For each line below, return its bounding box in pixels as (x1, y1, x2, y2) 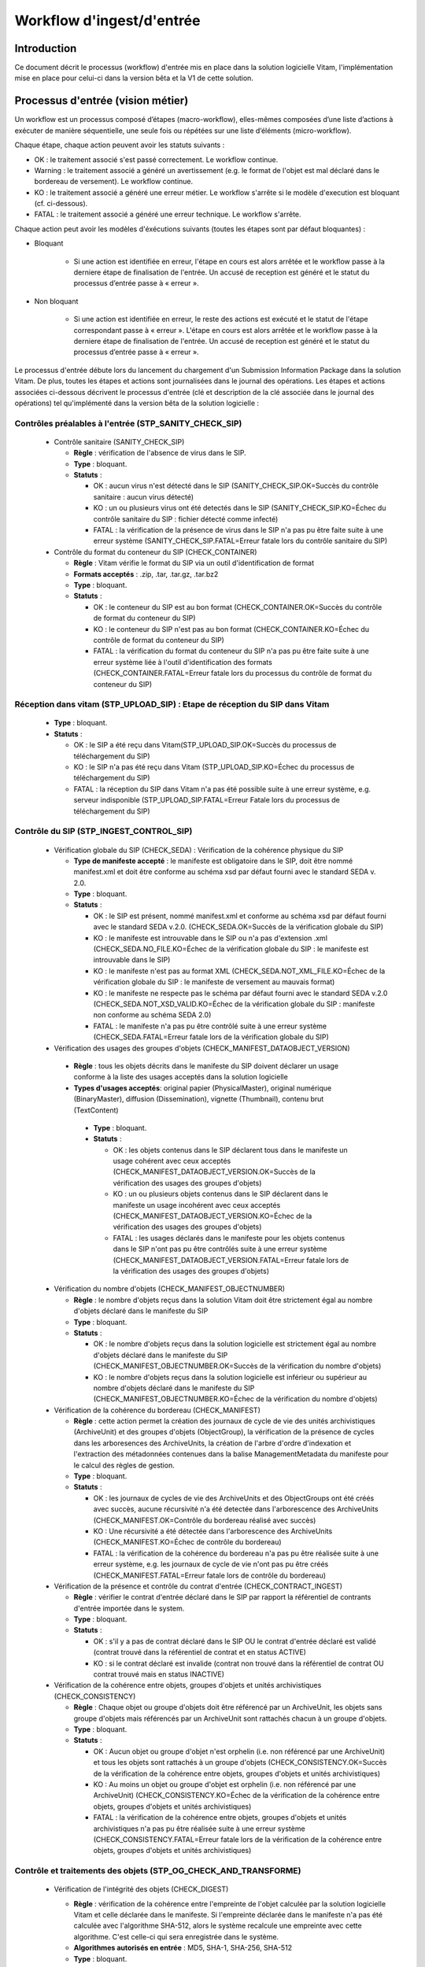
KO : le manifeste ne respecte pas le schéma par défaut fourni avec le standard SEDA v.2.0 (93, 988, 388, 998)
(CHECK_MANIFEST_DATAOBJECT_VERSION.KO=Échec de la (113, 1212, 312, 1221)
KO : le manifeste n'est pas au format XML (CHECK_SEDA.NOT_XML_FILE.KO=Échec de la (93, 966, 386, 976)
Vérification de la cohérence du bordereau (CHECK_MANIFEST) (54, 1405, 261, 1415)
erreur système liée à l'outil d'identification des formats (93, 657, 273, 666)
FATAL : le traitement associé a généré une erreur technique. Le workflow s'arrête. (34, 209, 302, 220)
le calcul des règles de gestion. (73, 1460, 175, 1470)
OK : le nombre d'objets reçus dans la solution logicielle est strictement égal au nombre (93, 1339, 377, 1349)
